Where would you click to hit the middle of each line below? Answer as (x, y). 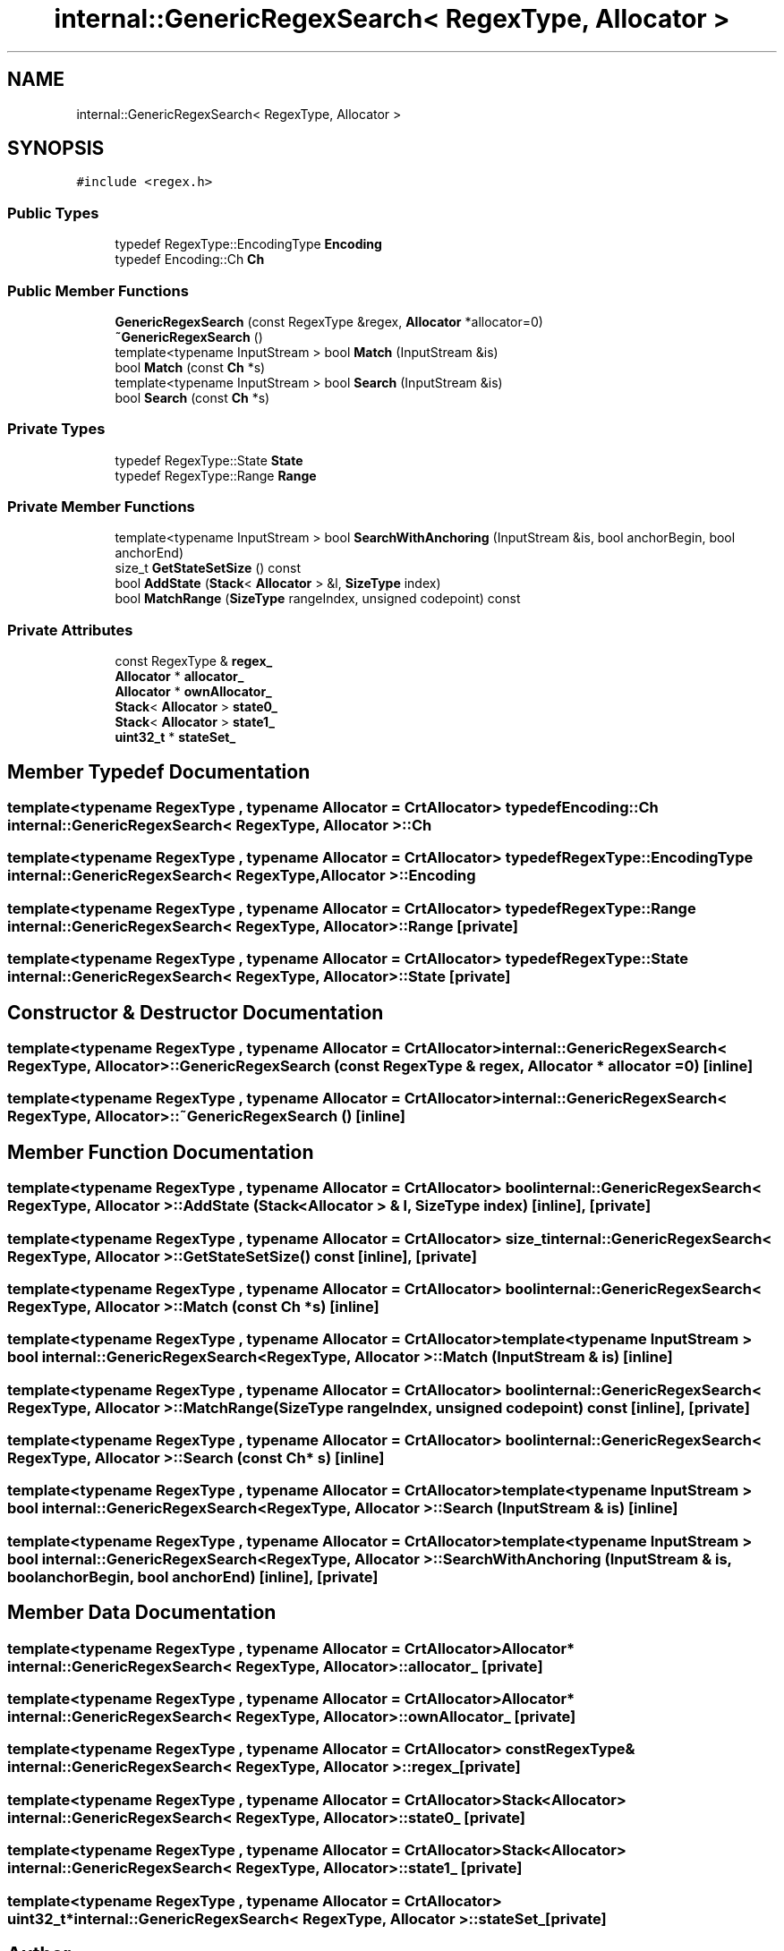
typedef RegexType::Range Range (216, 475)
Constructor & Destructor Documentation (196, 1012)
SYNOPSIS (56, 149)
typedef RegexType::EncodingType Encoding (248, 244)
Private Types (56, 429)
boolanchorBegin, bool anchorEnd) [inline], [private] (193, 1576)
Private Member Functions (101, 507)
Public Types (53, 213)
